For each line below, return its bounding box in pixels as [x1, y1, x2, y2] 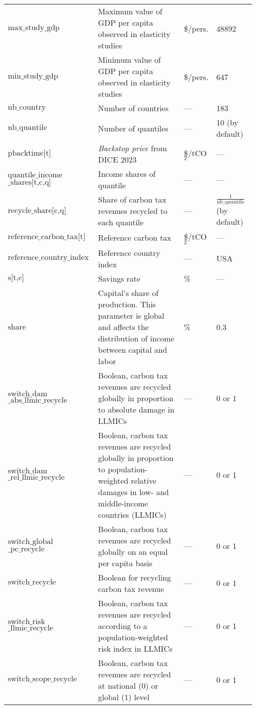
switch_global [8, 537, 53, 545]
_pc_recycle [8, 544, 45, 553]
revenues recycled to [98, 205, 167, 216]
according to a [98, 620, 147, 631]
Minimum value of [98, 54, 161, 65]
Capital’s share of [98, 287, 159, 298]
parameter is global [98, 309, 164, 321]
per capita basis [98, 557, 153, 569]
